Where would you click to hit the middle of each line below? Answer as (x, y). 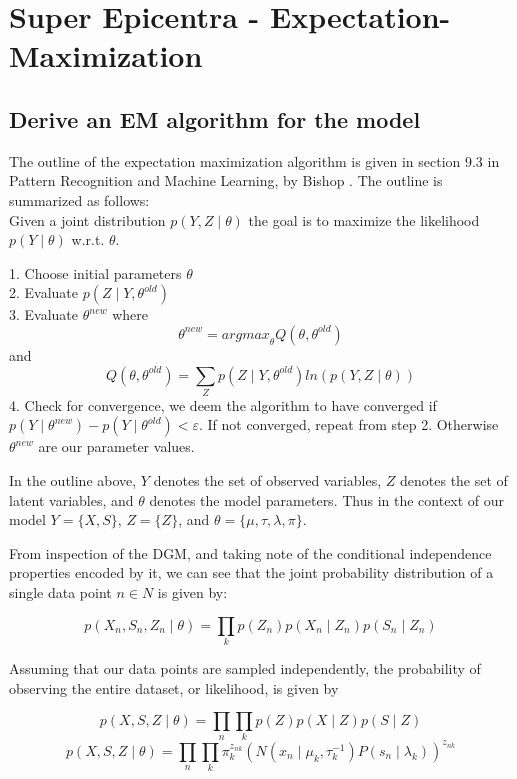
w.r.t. (88, 239)
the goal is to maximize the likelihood (364, 219)
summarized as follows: (79, 199)
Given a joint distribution (87, 219)
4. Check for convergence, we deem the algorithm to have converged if (223, 404)
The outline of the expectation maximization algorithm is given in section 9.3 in (254, 160)
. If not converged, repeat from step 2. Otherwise (348, 424)
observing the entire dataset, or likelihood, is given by (174, 687)
